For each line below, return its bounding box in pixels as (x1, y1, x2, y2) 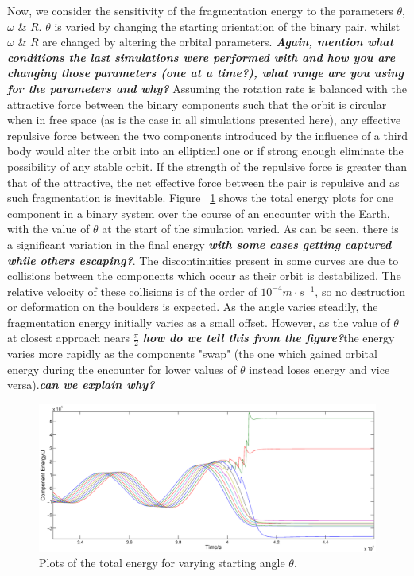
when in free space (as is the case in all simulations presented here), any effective (7, 111, 401, 128)
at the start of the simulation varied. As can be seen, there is (102, 220, 399, 237)
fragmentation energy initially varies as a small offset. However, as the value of (7, 313, 390, 330)
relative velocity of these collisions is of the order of (7, 282, 257, 299)
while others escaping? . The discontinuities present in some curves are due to (7, 251, 399, 268)
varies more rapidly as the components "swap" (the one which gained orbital (7, 345, 377, 362)
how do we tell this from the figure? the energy (142, 329, 395, 346)
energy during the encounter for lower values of (7, 360, 237, 377)
